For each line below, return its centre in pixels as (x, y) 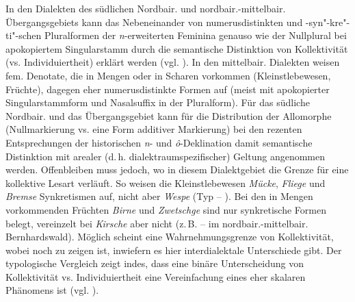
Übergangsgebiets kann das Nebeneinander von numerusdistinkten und (154, 22)
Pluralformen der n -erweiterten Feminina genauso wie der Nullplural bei (196, 35)
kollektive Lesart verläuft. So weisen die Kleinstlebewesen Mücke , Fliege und (166, 183)
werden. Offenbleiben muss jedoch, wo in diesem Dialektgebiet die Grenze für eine (177, 169)
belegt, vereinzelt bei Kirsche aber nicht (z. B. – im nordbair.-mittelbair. (157, 223)
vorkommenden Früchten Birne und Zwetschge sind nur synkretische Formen (166, 209)
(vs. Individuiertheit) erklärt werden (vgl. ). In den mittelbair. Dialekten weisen (173, 62)
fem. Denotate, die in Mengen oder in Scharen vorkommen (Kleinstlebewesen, (168, 75)
